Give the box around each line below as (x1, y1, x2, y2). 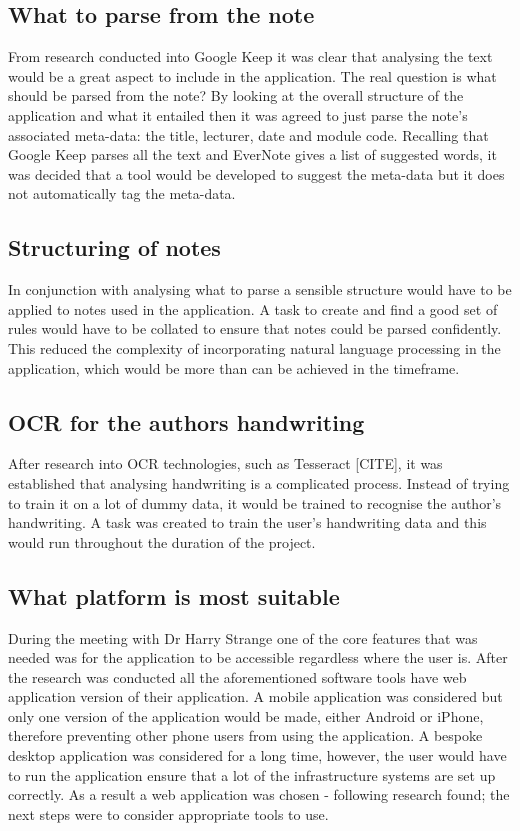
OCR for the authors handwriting (8, 406, 365, 437)
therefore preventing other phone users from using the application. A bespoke (8, 725, 483, 746)
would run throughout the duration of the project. (8, 531, 316, 552)
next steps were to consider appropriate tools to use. (8, 803, 329, 824)
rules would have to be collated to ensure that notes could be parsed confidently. (8, 318, 502, 339)
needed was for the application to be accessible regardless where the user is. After (8, 647, 508, 668)
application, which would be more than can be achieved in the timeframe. (8, 357, 460, 378)
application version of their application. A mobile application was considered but (8, 686, 503, 707)
